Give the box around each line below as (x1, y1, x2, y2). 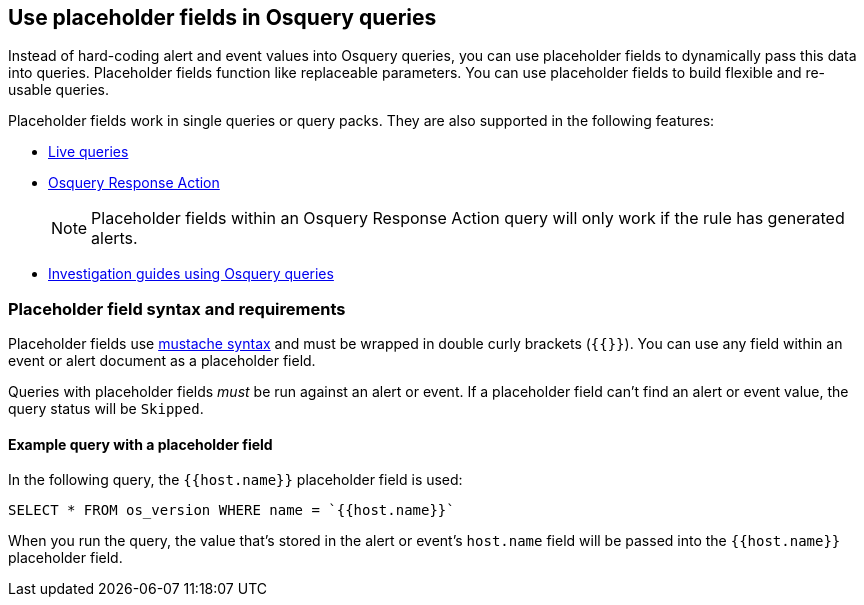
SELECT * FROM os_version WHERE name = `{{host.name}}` (8, 502, 455, 519)
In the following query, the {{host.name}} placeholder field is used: (8, 471, 463, 489)
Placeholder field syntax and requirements (8, 298, 346, 319)
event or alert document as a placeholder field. (8, 352, 316, 370)
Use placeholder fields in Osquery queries (8, 5, 437, 30)
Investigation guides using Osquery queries (48, 265, 334, 283)
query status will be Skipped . (8, 400, 204, 418)
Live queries (48, 143, 129, 161)
